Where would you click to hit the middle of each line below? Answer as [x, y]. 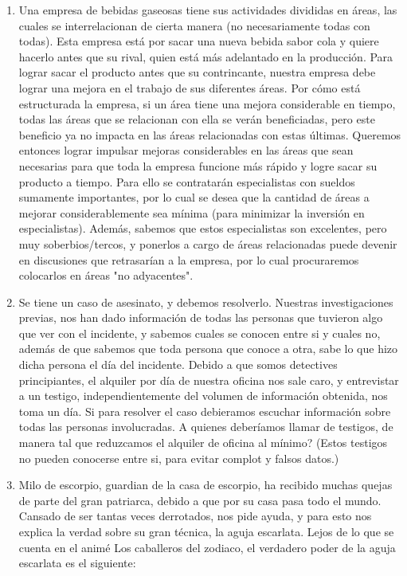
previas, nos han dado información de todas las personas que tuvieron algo [201, 317]
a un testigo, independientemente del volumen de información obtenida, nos [203, 396]
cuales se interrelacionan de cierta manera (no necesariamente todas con [194, 25]
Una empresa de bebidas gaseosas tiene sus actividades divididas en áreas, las [208, 10]
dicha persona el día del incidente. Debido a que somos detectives [178, 364]
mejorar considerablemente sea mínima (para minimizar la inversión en [192, 212]
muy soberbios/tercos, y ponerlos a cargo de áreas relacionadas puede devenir [208, 243]
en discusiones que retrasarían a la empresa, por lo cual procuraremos [189, 259]
